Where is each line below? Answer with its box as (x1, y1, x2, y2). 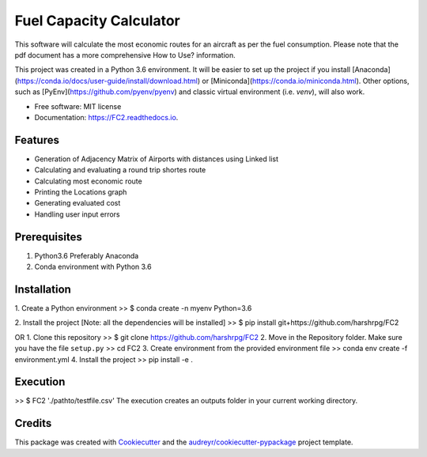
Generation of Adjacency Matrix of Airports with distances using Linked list (34, 154, 279, 164)
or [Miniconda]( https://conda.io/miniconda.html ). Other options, (202, 76, 410, 85)
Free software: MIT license (34, 101, 122, 111)
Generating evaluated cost (34, 198, 121, 208)
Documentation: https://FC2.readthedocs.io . (34, 112, 179, 122)
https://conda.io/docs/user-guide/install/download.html (17, 76, 198, 85)
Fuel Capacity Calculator (14, 12, 181, 29)
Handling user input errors (34, 210, 120, 219)
